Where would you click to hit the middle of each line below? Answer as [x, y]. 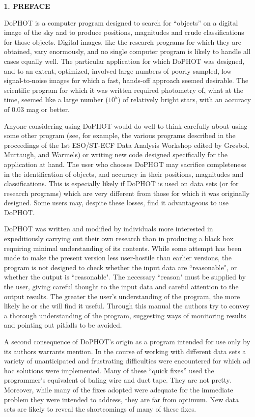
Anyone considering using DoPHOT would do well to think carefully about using [126, 125]
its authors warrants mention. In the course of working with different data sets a [125, 351]
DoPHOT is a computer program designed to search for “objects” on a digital [121, 22]
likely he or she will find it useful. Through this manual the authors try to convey [127, 306]
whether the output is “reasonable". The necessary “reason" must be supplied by [125, 277]
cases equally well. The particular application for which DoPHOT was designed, [124, 61]
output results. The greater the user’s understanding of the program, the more [122, 296]
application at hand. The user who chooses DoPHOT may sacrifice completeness [125, 164]
